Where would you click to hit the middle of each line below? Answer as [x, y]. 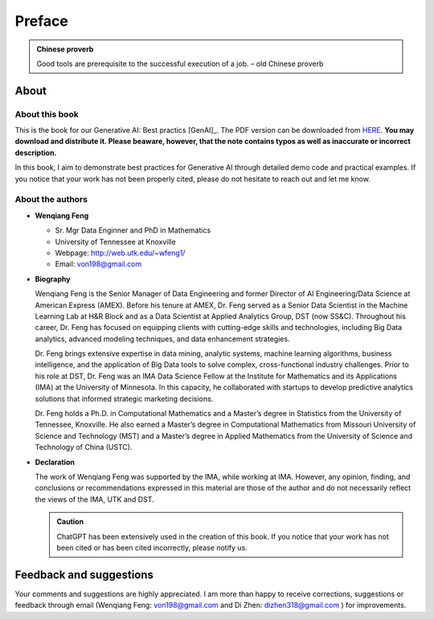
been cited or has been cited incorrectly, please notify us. [152, 547]
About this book [47, 114]
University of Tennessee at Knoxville [115, 241]
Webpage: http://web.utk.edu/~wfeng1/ [120, 253]
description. [36, 152]
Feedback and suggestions [84, 574]
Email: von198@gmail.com [98, 264]
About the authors [51, 200]
